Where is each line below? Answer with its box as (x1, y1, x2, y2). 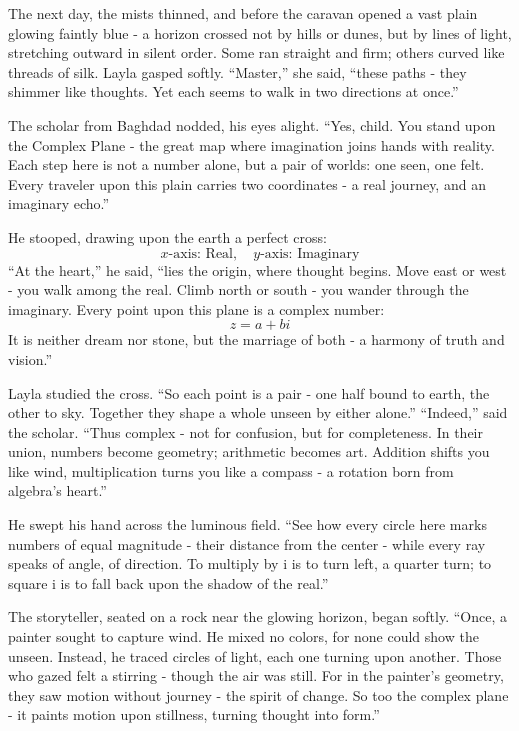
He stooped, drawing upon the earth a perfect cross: (8, 226, 327, 247)
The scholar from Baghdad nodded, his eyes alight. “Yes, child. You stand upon (8, 114, 496, 135)
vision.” (8, 348, 53, 369)
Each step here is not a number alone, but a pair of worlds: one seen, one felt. (8, 154, 485, 175)
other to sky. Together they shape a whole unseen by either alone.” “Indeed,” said (8, 402, 508, 423)
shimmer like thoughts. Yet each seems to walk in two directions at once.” (8, 81, 459, 102)
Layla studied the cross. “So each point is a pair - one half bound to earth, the (8, 382, 490, 403)
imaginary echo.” (8, 193, 110, 214)
